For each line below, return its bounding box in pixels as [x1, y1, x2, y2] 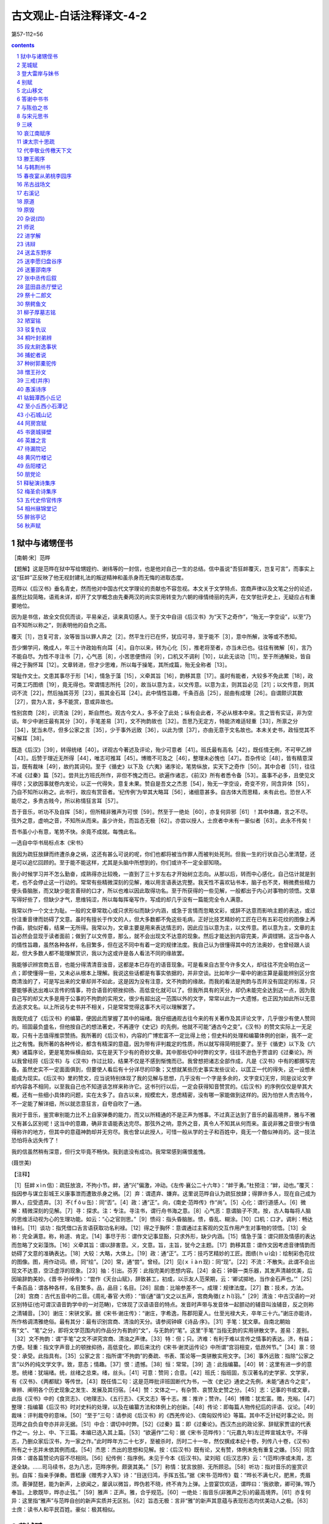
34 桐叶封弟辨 [16, 334, 52, 341]
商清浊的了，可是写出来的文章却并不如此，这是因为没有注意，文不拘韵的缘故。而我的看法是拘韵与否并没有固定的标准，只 [11, 978, 316, 985]
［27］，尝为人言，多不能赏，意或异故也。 [11, 698, 117, 705]
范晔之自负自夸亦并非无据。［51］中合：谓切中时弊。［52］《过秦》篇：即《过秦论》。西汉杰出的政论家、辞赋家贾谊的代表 [11, 1420, 311, 1428]
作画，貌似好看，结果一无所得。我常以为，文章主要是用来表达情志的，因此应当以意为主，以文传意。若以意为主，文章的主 [11, 924, 316, 931]
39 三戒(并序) [16, 377, 51, 384]
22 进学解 [16, 232, 41, 239]
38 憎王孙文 [16, 368, 47, 376]
